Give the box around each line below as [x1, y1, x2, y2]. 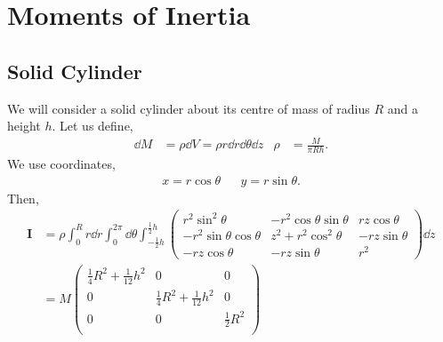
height [7, 116, 41, 135]
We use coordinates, [7, 155, 116, 173]
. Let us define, [52, 116, 133, 135]
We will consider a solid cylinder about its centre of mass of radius [7, 99, 370, 117]
